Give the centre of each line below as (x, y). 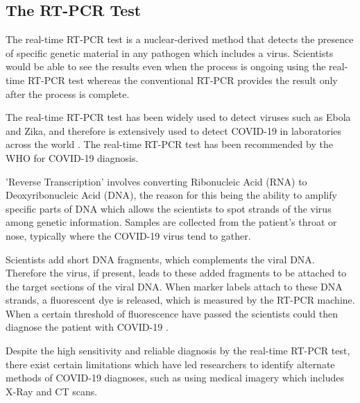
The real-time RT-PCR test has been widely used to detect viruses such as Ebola (178, 117)
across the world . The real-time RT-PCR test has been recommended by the (169, 144)
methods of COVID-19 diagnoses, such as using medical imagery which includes (175, 378)
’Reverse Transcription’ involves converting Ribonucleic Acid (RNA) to (156, 181)
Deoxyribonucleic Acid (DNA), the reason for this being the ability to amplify (171, 195)
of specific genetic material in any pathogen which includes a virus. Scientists (170, 52)
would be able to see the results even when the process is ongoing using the (166, 66)
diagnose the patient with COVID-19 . (87, 327)
